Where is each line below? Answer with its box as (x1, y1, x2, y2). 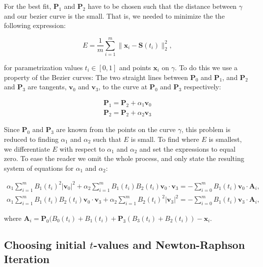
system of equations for (4, 162, 74, 173)
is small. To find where (131, 133, 199, 144)
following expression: (4, 20, 66, 30)
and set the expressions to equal (139, 143, 236, 154)
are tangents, (27, 81, 67, 92)
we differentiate (4, 143, 50, 154)
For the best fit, (4, 1, 52, 11)
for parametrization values (4, 62, 83, 72)
